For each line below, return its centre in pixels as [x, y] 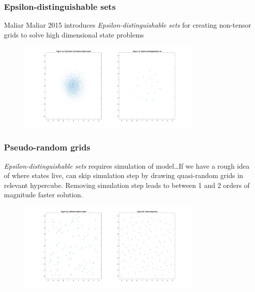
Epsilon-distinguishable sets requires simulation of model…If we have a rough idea [127, 165]
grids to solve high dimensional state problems [74, 34]
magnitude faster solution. [44, 195]
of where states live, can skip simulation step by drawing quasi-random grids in [124, 175]
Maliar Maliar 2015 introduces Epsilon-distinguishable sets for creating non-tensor [128, 25]
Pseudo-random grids [47, 147]
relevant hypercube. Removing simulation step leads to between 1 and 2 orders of [127, 185]
